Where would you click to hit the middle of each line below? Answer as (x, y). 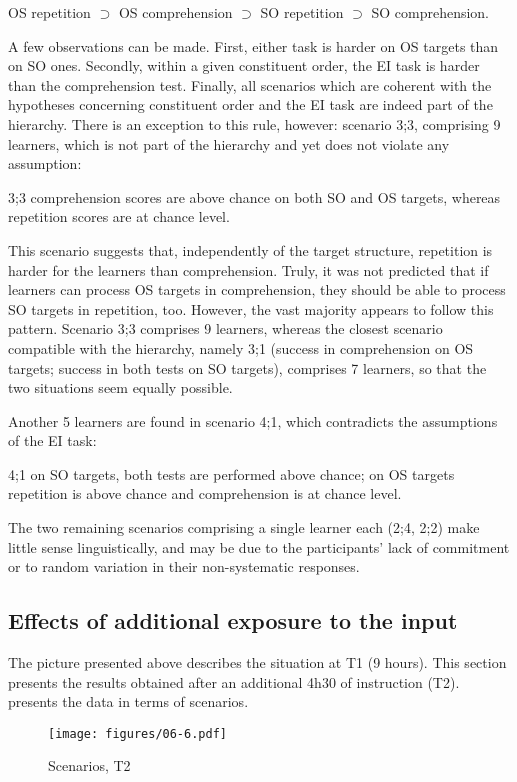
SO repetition (302, 12)
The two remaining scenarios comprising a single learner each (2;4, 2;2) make (244, 527)
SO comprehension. (430, 12)
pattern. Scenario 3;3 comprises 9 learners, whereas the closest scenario (225, 328)
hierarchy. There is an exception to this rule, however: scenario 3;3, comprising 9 (254, 123)
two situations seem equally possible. (120, 387)
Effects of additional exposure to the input (233, 620)
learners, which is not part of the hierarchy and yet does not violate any (229, 143)
